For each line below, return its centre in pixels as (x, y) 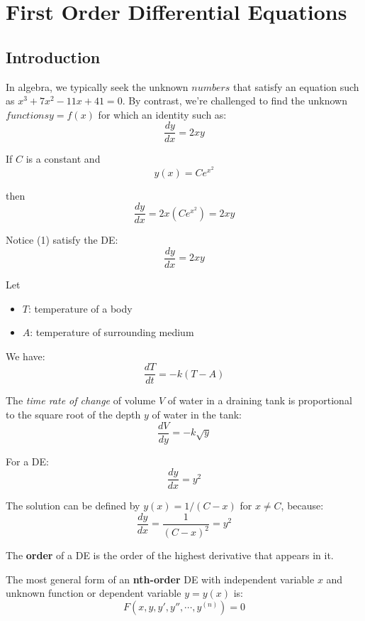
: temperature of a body (80, 308)
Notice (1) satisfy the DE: (62, 240)
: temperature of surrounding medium (112, 332)
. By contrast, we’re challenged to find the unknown (235, 101)
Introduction (53, 56)
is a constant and (63, 159)
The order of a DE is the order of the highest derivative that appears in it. (170, 555)
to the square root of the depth (73, 414)
